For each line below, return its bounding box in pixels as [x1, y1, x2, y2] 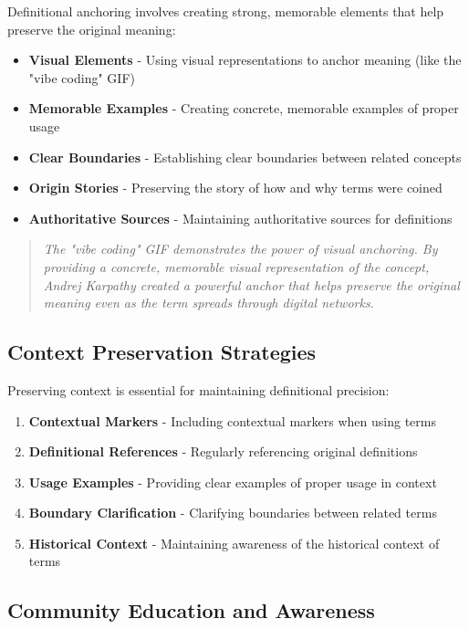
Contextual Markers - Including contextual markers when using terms [28, 411, 436, 430]
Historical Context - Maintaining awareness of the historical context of [28, 533, 440, 552]
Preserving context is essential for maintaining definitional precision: [7, 380, 390, 399]
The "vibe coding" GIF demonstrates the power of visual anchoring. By [43, 239, 438, 258]
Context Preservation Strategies [7, 338, 317, 366]
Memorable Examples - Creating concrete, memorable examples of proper [28, 99, 459, 118]
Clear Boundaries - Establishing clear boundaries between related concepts [28, 147, 462, 166]
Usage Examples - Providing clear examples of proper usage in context [28, 472, 437, 491]
